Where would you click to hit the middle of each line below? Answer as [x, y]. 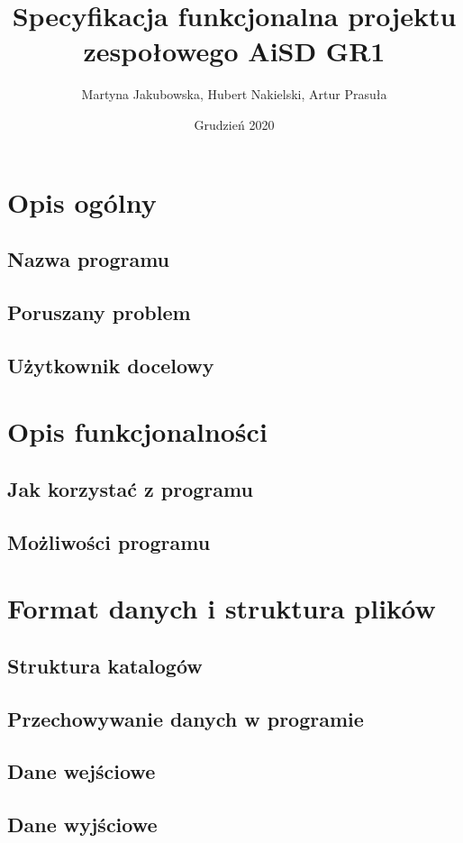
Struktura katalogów [105, 665]
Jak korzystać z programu [130, 488]
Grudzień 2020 [234, 124]
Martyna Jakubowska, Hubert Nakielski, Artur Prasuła [234, 94]
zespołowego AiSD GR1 [234, 51]
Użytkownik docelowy [111, 365]
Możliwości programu [109, 541]
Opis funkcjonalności [137, 431]
